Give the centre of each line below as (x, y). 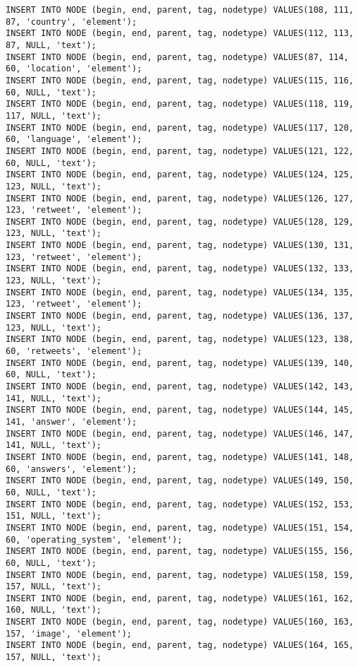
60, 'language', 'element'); (74, 140)
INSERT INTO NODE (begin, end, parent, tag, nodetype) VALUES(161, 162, (180, 598)
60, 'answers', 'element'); (72, 469)
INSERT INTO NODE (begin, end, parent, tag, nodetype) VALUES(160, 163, (180, 622)
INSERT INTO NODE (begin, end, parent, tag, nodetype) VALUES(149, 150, (180, 481)
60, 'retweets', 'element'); (74, 352)
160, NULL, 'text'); (54, 610)
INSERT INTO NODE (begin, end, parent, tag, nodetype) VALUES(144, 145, (180, 410)
